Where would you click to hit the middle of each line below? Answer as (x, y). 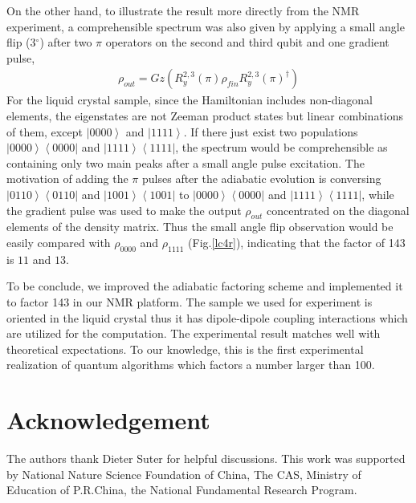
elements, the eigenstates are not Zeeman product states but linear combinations (205, 116)
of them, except (45, 131)
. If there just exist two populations (271, 131)
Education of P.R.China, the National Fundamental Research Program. (182, 490)
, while (378, 194)
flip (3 (21, 42)
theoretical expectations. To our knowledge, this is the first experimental (185, 349)
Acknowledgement (108, 420)
